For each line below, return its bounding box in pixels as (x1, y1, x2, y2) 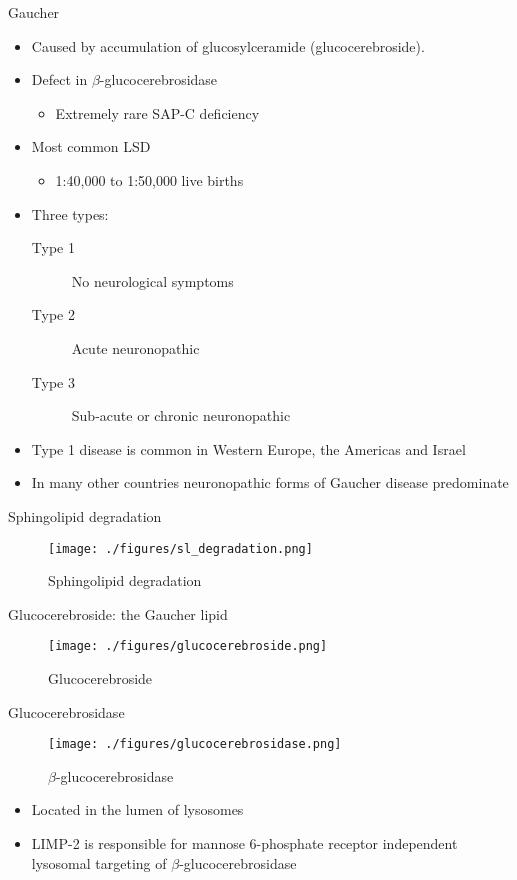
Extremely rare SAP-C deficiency (55, 102, 260, 123)
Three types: (31, 203, 109, 224)
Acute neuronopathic (71, 337, 200, 358)
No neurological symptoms (71, 270, 234, 291)
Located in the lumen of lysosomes (31, 799, 244, 820)
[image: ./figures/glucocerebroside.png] (48, 639, 328, 654)
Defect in (31, 69, 88, 90)
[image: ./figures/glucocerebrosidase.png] (48, 737, 342, 752)
